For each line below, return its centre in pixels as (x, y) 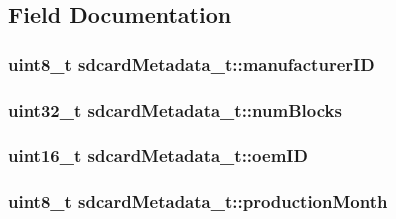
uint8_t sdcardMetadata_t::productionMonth (198, 201)
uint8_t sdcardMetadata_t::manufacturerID (191, 63)
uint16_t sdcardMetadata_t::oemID (158, 155)
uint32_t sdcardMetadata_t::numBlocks (175, 109)
